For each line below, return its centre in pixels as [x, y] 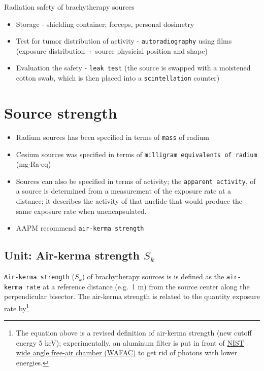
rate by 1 [17, 307]
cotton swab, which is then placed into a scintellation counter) [118, 78]
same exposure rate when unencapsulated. [81, 211]
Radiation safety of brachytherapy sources [69, 7]
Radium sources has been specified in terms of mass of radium [112, 137]
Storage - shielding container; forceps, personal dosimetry [105, 24]
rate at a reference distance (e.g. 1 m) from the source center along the [138, 286]
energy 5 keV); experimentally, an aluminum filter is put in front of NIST [130, 342]
